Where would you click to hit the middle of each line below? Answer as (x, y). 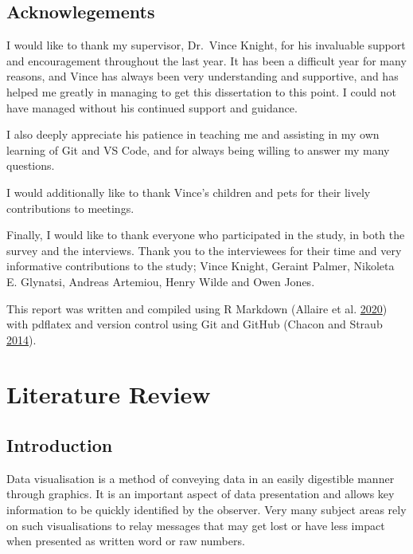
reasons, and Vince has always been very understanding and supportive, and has (203, 76)
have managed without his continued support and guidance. (152, 107)
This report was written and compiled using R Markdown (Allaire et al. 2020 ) (197, 308)
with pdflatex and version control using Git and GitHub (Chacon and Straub (195, 324)
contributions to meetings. (70, 208)
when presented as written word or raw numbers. (126, 541)
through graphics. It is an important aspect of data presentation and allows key (201, 494)
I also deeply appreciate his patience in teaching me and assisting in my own (193, 134)
